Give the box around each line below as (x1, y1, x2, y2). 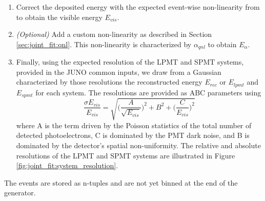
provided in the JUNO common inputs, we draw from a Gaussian (16, 66, 221, 77)
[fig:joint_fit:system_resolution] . (16, 160, 118, 171)
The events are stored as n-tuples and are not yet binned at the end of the (4, 177, 238, 188)
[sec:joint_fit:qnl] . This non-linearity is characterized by (16, 38, 192, 49)
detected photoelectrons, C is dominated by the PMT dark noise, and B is (16, 130, 250, 140)
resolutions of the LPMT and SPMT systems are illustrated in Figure (16, 150, 235, 160)
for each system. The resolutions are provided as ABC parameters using (35, 87, 261, 97)
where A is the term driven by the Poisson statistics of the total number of (16, 119, 252, 130)
